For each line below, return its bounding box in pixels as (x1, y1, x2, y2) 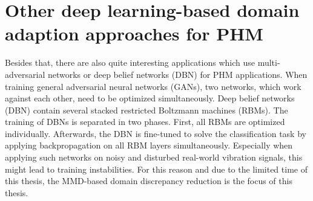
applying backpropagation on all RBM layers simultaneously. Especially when (5, 139, 293, 152)
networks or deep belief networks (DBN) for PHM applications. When (47, 68, 308, 80)
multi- (257, 56, 280, 69)
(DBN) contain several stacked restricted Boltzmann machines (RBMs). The (5, 103, 288, 116)
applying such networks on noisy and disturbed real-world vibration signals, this (5, 151, 303, 164)
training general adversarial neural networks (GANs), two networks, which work (5, 80, 301, 92)
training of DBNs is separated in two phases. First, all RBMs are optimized (5, 115, 285, 128)
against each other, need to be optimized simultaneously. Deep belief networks (5, 92, 295, 104)
